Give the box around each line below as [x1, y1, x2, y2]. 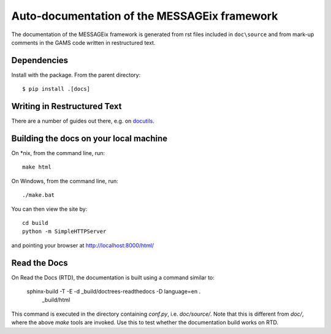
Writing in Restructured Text [11, 101, 122, 112]
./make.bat [22, 192, 55, 199]
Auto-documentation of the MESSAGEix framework [11, 9, 278, 23]
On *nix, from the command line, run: [11, 150, 105, 157]
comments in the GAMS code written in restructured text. [11, 39, 156, 46]
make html [22, 164, 51, 171]
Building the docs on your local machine [11, 133, 168, 143]
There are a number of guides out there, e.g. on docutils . [11, 117, 154, 125]
